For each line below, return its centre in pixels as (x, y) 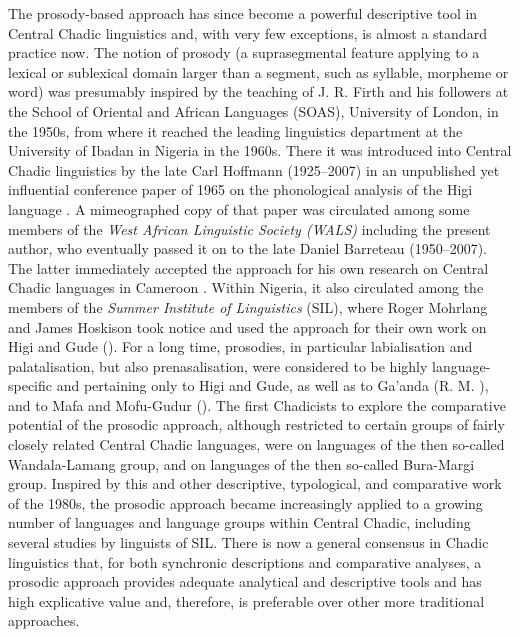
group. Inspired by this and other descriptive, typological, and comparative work (255, 483)
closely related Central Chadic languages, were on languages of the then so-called (256, 444)
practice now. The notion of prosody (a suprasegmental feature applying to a (244, 52)
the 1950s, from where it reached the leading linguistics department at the (235, 130)
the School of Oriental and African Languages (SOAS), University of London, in (253, 110)
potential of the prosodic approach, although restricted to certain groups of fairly (256, 424)
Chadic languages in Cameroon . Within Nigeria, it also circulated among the (246, 287)
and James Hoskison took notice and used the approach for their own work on (247, 326)
